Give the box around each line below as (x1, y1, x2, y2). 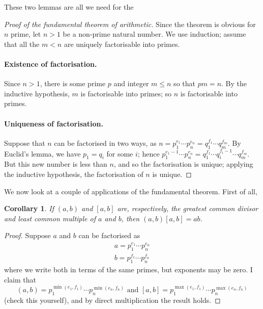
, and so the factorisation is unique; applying (113, 159, 253, 169)
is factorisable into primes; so (80, 88, 172, 98)
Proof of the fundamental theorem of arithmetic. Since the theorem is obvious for (4, 18, 256, 29)
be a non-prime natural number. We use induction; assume (63, 29, 246, 39)
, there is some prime (40, 78, 106, 89)
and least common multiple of (4, 213, 96, 223)
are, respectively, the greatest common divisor (117, 203, 258, 214)
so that (173, 78, 195, 89)
